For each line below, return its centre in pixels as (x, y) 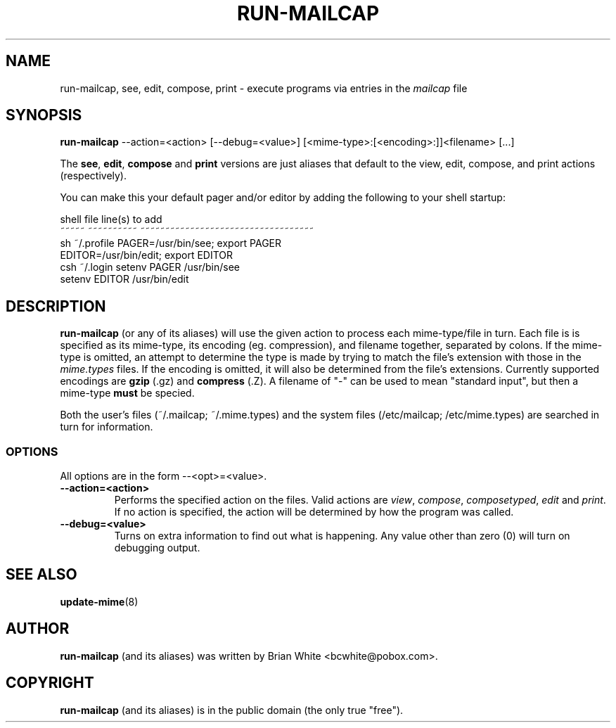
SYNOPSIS (44, 115)
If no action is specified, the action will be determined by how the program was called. (314, 512)
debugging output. (157, 548)
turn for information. (107, 427)
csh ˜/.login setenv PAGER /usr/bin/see (150, 267)
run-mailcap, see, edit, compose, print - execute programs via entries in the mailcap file (264, 88)
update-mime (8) (99, 601)
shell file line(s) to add (111, 219)
